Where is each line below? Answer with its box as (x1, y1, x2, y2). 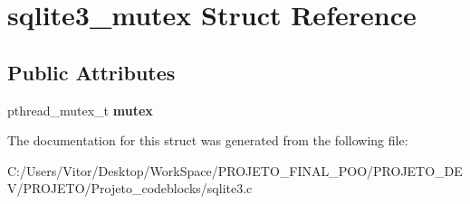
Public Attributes (7, 58, 176, 86)
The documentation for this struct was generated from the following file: (7, 131, 408, 150)
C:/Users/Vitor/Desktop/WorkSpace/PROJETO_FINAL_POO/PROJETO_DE (7, 161, 463, 180)
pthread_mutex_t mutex (7, 100, 153, 119)
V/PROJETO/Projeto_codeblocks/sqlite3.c (7, 179, 253, 198)
